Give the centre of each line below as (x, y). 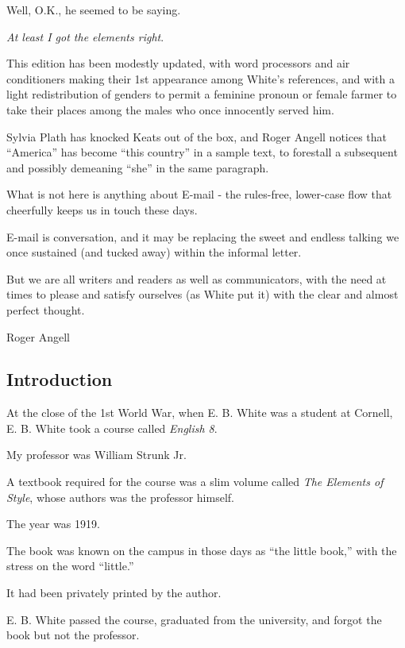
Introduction (60, 379)
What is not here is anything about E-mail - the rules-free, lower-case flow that (199, 194)
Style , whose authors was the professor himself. (120, 497)
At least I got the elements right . (85, 36)
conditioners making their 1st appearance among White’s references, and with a (201, 78)
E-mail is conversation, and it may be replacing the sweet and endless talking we (203, 236)
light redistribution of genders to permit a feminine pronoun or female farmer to (202, 94)
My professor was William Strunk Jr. (96, 455)
